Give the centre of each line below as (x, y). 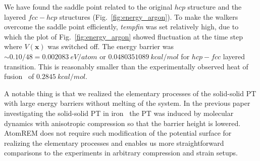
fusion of (19, 76)
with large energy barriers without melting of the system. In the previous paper (127, 103)
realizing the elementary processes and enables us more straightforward (114, 143)
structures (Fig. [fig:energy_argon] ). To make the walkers (149, 16)
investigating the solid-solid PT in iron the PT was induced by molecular (119, 113)
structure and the (215, 7)
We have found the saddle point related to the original (88, 7)
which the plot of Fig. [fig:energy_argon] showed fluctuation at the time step (123, 36)
